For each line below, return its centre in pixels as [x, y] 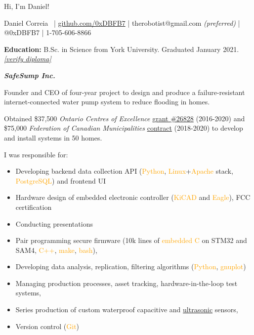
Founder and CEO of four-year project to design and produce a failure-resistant [125, 92]
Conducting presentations [54, 223]
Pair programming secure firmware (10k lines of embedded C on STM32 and [131, 240]
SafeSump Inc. [30, 75]
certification [34, 207]
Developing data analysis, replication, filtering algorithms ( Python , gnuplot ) [131, 266]
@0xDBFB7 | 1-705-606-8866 [48, 32]
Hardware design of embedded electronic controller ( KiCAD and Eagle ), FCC [133, 197]
